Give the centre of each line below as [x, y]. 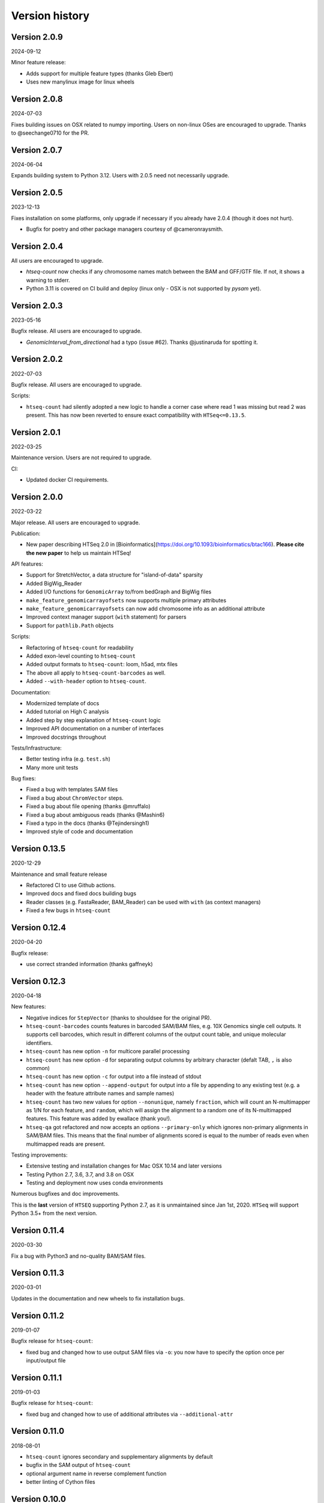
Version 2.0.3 [37, 306]
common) [38, 1068]
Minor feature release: [38, 63]
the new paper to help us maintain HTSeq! [79, 553]
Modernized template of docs [63, 703]
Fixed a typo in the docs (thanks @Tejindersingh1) [88, 823]
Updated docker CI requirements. [67, 480]
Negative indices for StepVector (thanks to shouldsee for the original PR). [119, 1018]
